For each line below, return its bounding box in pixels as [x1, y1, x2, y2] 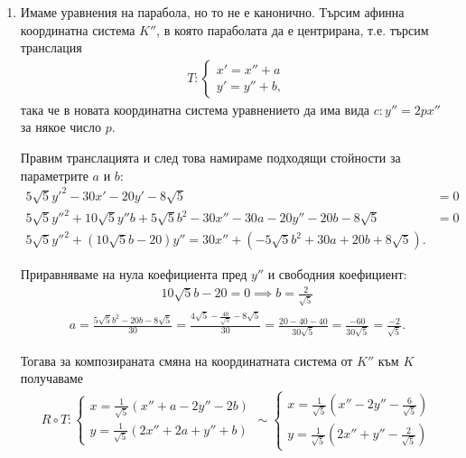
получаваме [20, 369, 84, 388]
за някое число [20, 117, 102, 136]
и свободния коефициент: [267, 265, 407, 284]
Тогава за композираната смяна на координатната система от [20, 351, 353, 369]
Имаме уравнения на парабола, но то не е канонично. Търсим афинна [20, 3, 405, 21]
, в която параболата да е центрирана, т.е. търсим [156, 20, 429, 39]
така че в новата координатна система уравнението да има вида [20, 99, 370, 118]
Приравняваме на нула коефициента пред [20, 265, 247, 284]
